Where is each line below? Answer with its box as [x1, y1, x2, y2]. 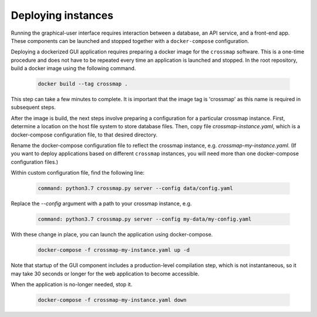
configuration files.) [11, 158, 59, 165]
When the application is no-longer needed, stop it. [11, 281, 133, 288]
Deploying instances [11, 9, 114, 22]
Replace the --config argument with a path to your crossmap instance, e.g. [11, 200, 192, 207]
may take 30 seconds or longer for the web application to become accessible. [11, 270, 200, 277]
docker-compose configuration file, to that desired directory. [11, 131, 158, 138]
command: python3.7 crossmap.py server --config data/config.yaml [38, 185, 233, 192]
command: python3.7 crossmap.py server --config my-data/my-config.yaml [38, 216, 252, 223]
